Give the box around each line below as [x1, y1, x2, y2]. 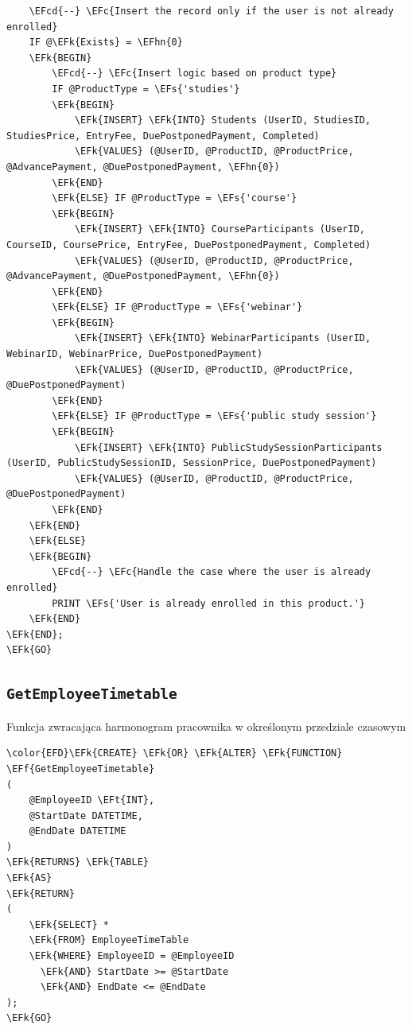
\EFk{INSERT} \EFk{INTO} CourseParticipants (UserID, [74, 223, 366, 235]
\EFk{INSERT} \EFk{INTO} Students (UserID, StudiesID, [74, 115, 371, 126]
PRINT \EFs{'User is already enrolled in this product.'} [52, 597, 366, 609]
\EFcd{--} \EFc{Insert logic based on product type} [52, 68, 337, 80]
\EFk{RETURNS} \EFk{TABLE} [6, 856, 149, 868]
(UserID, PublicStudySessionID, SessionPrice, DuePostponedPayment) [6, 457, 377, 469]
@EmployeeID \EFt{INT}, [29, 794, 155, 806]
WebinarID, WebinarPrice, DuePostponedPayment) [6, 348, 263, 360]
